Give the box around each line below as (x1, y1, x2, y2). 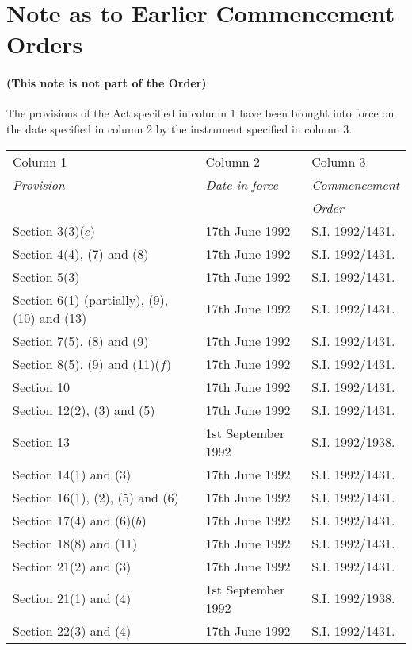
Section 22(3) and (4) (13, 621, 132, 640)
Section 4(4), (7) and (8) (13, 244, 149, 263)
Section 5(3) (13, 267, 80, 286)
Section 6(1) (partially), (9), (13, 290, 169, 309)
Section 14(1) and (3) (13, 464, 132, 483)
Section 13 (13, 433, 71, 452)
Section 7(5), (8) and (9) (13, 331, 149, 350)
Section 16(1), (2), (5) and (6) (13, 487, 179, 506)
